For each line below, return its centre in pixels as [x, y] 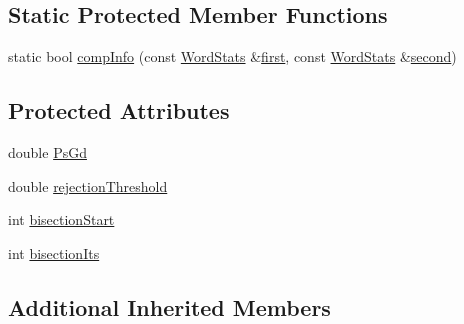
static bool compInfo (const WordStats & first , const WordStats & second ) [232, 56]
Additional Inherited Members [169, 306]
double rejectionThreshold [88, 185]
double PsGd [47, 152]
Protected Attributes [119, 110]
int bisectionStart [61, 219]
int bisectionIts [54, 252]
